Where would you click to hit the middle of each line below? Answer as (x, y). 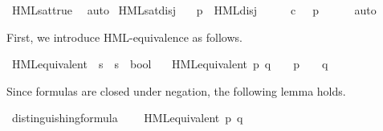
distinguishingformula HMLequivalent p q (127, 118)
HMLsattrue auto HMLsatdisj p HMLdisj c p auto (194, 10)
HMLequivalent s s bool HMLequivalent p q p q (170, 64)
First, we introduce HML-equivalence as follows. (124, 37)
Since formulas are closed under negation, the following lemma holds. (176, 90)
